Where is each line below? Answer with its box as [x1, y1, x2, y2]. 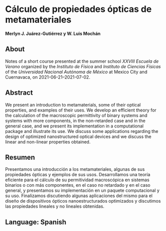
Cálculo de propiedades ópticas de [5, 3, 152, 15]
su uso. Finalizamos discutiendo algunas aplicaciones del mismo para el [5, 193, 153, 199]
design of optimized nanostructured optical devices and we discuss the [5, 133, 152, 139]
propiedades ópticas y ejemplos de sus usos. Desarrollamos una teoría [5, 172, 151, 178]
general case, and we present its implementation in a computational [5, 123, 144, 129]
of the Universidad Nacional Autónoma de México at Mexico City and [5, 69, 148, 75]
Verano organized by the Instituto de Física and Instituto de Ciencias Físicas [5, 63, 161, 69]
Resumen [5, 153, 35, 161]
